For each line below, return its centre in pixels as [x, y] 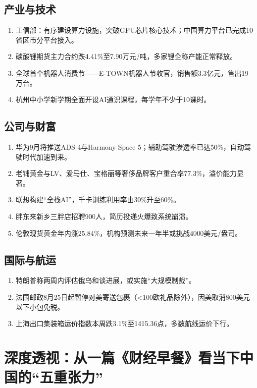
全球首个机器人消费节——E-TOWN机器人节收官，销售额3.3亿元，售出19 [132, 73]
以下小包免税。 [40, 306]
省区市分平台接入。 [47, 39]
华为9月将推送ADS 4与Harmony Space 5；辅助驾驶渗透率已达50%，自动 [130, 146]
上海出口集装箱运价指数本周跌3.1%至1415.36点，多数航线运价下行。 [125, 323]
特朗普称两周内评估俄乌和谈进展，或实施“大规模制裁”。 [106, 280]
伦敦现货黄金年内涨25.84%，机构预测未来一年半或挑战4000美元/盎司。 [129, 233]
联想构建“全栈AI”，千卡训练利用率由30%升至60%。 [98, 199]
